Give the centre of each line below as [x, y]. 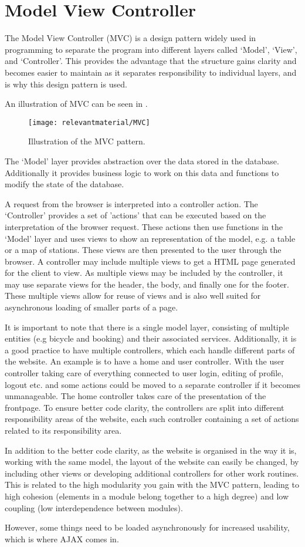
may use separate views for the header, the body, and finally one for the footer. [147, 284]
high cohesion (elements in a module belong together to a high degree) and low [147, 496]
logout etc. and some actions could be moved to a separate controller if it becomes [152, 384]
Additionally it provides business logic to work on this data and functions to [142, 172]
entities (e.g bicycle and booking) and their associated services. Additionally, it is [151, 338]
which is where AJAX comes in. [62, 538]
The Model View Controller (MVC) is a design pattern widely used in [131, 38]
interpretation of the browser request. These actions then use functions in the [144, 226]
